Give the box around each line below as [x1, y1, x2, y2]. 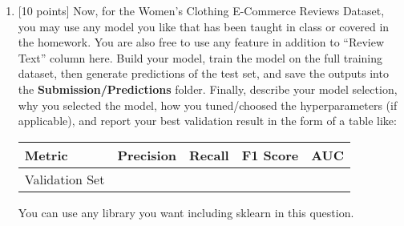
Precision [117, 145, 177, 164]
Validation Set [24, 169, 105, 188]
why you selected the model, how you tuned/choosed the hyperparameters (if [18, 96, 398, 113]
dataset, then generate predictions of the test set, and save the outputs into [18, 65, 389, 82]
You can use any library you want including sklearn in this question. [18, 204, 354, 220]
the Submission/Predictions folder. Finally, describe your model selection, [18, 80, 398, 97]
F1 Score [241, 145, 299, 164]
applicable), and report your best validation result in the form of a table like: [18, 112, 397, 129]
